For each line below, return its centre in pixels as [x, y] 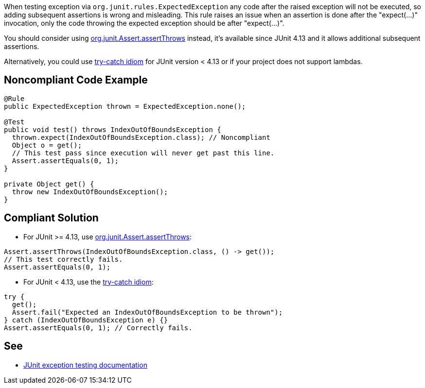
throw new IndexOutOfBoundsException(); [90, 192]
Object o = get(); [47, 145]
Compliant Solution [51, 218]
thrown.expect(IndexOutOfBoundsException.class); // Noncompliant [141, 137]
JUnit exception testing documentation [85, 365]
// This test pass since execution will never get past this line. [143, 153]
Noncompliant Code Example [76, 80]
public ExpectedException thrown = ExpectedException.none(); [125, 106]
